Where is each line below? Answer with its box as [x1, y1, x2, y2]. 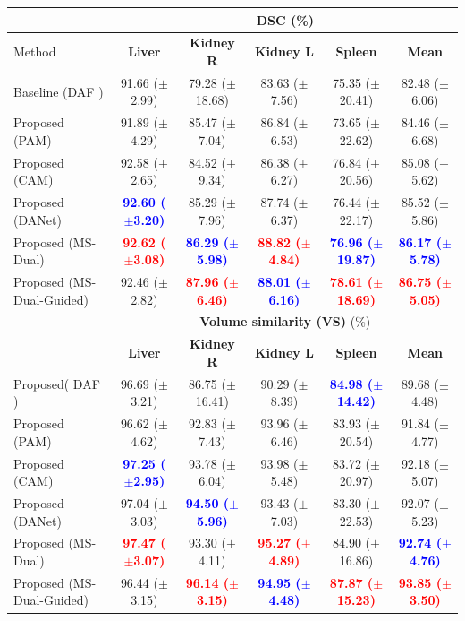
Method [13, 42, 56, 61]
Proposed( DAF [13, 374, 100, 392]
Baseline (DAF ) [13, 82, 104, 100]
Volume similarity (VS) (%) [199, 312, 371, 331]
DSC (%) [256, 10, 314, 29]
